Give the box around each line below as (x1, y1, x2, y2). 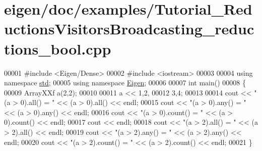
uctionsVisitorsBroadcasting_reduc (4, 18, 254, 39)
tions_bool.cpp (4, 38, 111, 59)
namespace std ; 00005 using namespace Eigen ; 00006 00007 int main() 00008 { (4, 77, 246, 88)
